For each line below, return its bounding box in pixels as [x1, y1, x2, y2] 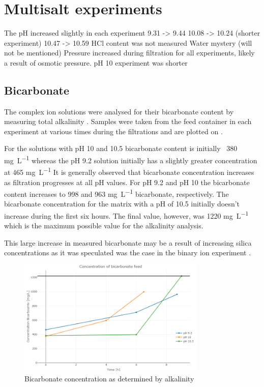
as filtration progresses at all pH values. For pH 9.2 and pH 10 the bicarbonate [4, 176, 250, 187]
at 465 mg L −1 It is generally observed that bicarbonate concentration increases [4, 165, 254, 177]
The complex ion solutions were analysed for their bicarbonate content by [4, 106, 234, 116]
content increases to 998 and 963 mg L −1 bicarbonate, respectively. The [4, 187, 229, 199]
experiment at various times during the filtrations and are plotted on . [4, 126, 223, 136]
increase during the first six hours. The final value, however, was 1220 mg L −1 [4, 209, 249, 221]
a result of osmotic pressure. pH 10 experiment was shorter [4, 57, 188, 68]
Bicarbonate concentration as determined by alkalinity [24, 373, 194, 384]
